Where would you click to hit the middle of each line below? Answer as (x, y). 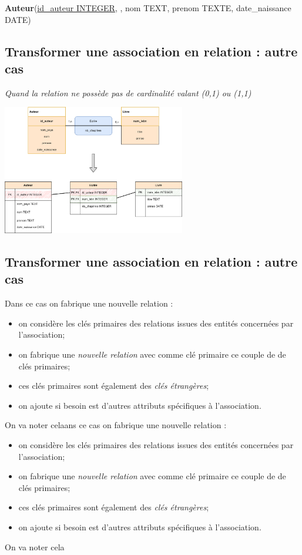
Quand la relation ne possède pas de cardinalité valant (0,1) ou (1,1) (128, 92)
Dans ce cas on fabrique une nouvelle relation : (89, 303)
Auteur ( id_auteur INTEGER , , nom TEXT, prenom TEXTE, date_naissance (148, 8)
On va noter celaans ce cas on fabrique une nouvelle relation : (116, 425)
